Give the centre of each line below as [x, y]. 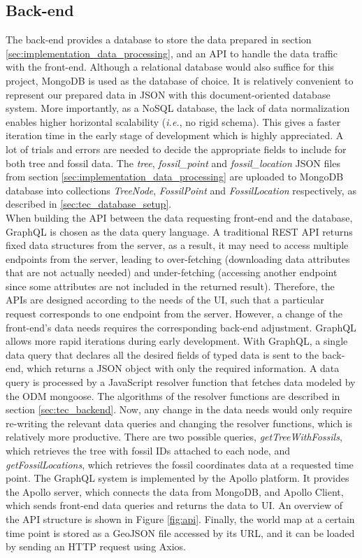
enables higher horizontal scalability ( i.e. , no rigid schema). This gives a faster [173, 121]
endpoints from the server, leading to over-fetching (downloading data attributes [178, 258]
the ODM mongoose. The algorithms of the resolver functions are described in [173, 395]
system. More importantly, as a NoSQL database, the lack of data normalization [178, 108]
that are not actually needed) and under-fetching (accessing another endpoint [172, 272]
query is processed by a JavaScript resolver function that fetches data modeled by [181, 382]
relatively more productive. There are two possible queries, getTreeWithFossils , [174, 437]
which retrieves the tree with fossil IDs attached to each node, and [148, 451]
